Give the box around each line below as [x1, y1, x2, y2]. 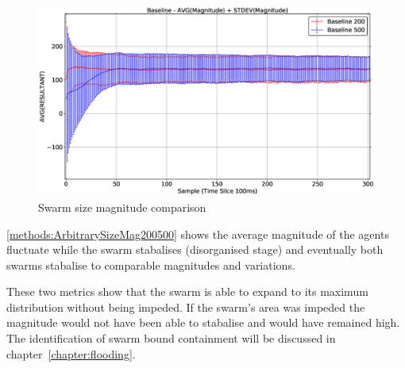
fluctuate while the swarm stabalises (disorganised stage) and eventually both [6, 241, 384, 258]
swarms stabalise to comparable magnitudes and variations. [6, 256, 295, 273]
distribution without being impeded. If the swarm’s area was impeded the [6, 298, 365, 315]
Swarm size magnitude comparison [38, 198, 206, 215]
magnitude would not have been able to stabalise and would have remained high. [6, 314, 400, 331]
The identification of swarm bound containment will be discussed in [6, 330, 336, 347]
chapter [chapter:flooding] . [6, 345, 136, 362]
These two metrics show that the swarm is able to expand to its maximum [6, 283, 368, 300]
